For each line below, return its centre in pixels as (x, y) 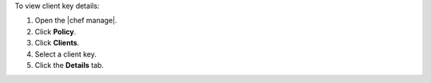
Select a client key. (66, 54)
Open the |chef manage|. (76, 21)
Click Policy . (55, 31)
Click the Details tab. (69, 65)
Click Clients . (57, 43)
